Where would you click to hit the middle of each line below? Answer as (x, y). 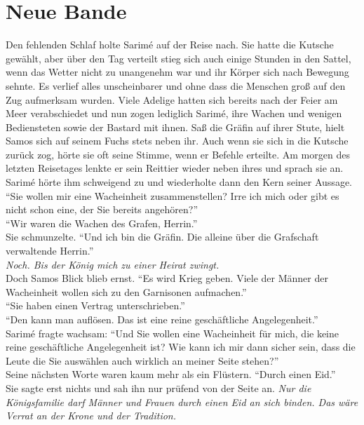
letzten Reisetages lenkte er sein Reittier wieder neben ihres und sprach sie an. (175, 168)
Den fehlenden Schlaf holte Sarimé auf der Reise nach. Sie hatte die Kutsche (170, 45)
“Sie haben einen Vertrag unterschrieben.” (95, 305)
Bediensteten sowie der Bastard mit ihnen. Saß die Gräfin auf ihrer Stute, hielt (175, 127)
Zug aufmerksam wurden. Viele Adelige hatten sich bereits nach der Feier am (172, 99)
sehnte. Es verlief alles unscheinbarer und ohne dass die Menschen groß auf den (176, 85)
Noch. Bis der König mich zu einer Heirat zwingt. (113, 264)
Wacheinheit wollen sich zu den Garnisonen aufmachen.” (126, 291)
